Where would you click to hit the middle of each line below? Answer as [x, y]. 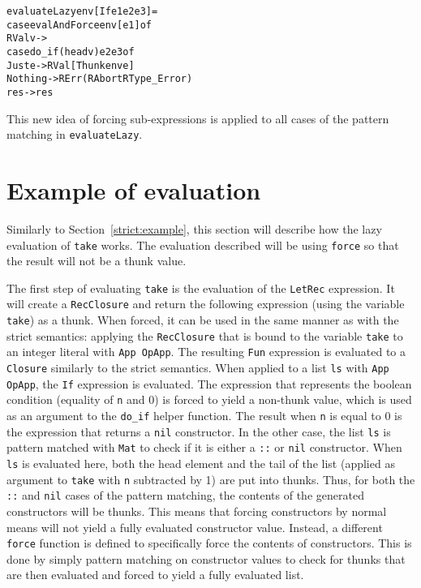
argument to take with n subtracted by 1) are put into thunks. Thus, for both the [211, 479]
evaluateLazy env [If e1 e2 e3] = [82, 11]
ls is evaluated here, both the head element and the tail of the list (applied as [201, 464]
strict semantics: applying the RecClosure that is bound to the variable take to [205, 335]
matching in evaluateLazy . [75, 134]
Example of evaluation [134, 190]
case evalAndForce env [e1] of [79, 25]
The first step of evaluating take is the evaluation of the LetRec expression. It [201, 288]
